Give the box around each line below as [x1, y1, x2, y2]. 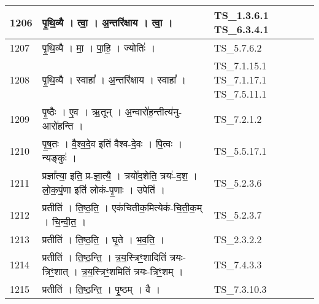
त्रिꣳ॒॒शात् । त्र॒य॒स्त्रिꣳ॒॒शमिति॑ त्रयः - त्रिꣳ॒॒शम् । [42, 264, 183, 278]
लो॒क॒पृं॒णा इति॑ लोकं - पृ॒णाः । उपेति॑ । [42, 182, 165, 197]
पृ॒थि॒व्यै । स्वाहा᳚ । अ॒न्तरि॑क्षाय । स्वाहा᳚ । [42, 72, 186, 87]
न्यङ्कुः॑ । [42, 150, 77, 165]
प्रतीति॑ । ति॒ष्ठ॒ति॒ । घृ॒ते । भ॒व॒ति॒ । [42, 232, 165, 246]
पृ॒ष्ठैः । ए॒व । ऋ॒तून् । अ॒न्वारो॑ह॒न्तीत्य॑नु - [42, 104, 182, 119]
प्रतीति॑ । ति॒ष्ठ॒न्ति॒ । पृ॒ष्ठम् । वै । [42, 282, 161, 296]
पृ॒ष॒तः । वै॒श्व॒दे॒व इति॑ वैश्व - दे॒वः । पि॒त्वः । [42, 136, 183, 150]
